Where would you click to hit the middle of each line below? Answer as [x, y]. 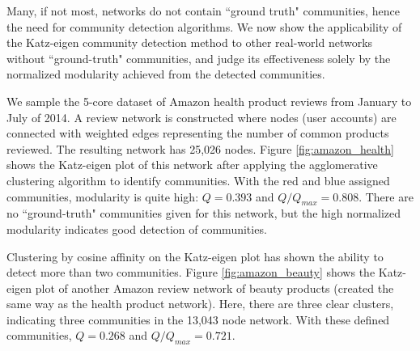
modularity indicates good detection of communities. [137, 228]
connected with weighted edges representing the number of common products [198, 133]
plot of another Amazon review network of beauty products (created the [214, 288]
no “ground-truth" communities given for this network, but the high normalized [204, 213]
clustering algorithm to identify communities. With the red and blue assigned [198, 180]
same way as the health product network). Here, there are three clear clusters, [200, 304]
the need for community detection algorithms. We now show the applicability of [204, 26]
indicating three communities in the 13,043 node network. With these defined [198, 319]
